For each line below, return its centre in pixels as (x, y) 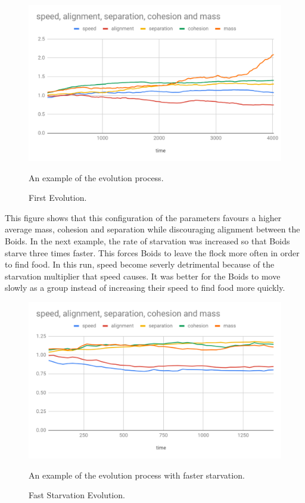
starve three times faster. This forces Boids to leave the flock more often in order (152, 252)
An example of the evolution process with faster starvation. (137, 475)
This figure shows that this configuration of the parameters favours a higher (143, 217)
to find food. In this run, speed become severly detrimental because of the (140, 264)
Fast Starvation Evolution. (77, 495)
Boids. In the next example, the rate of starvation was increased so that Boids (147, 241)
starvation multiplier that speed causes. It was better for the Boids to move (143, 276)
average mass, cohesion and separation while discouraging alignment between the (152, 229)
